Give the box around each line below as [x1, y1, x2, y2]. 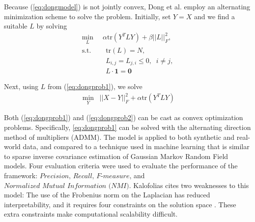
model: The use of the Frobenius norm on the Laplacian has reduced [4, 190, 210, 200]
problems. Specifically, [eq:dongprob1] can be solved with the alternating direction [4, 122, 251, 132]
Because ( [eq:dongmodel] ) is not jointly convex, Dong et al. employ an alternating [4, 1, 251, 11]
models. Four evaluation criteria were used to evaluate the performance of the [4, 160, 238, 171]
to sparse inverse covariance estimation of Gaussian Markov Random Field [4, 151, 228, 161]
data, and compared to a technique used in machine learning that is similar [23, 141, 250, 152]
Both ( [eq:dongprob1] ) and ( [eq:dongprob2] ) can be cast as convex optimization [4, 112, 243, 123]
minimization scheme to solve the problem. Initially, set [4, 11, 171, 21]
